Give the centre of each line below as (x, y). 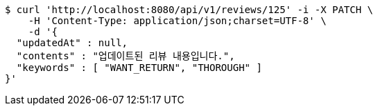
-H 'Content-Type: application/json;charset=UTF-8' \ (177, 21)
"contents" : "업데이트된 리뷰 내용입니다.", (126, 56)
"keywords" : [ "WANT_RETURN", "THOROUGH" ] (139, 68)
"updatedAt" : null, (72, 43)
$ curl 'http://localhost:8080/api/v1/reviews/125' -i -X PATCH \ (189, 10)
